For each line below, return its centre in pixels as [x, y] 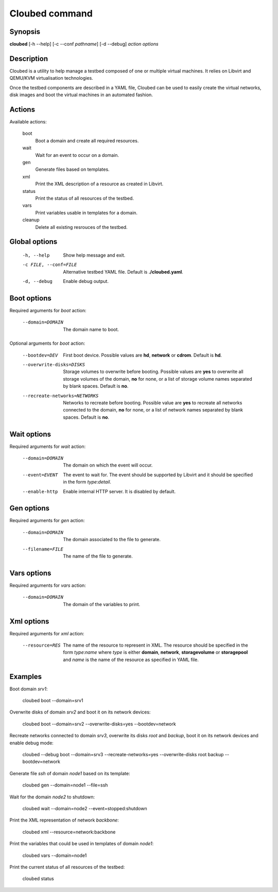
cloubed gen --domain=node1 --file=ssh [65, 785]
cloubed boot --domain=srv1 [53, 701]
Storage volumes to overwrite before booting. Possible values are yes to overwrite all [153, 372]
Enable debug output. [86, 281]
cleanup [31, 220]
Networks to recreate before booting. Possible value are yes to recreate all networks [153, 403]
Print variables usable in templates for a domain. [86, 212]
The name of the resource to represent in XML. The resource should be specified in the [155, 645]
